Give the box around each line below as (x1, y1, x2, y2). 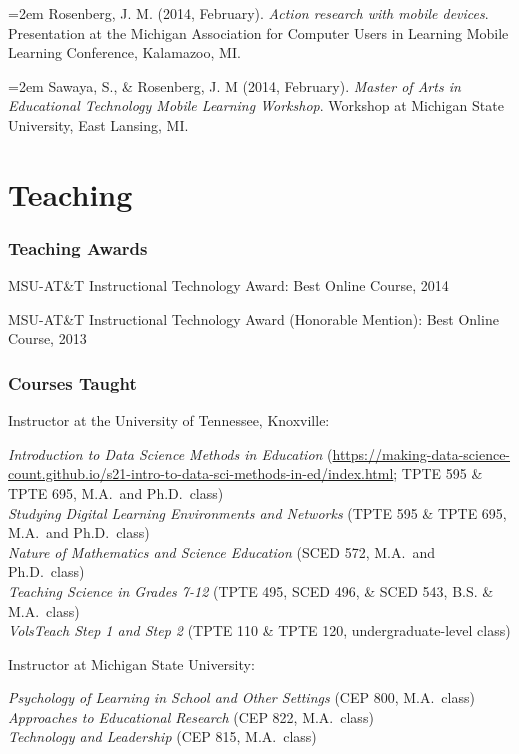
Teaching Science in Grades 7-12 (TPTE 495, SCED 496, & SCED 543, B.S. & (8, 580, 494, 601)
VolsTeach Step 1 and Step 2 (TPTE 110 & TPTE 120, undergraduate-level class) (8, 620, 511, 641)
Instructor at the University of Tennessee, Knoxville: (8, 410, 330, 431)
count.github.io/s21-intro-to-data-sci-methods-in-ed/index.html (8, 463, 394, 484)
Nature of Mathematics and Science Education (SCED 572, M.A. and (8, 541, 435, 562)
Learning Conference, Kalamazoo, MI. (8, 42, 241, 63)
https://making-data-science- (332, 443, 511, 464)
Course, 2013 (8, 328, 87, 349)
